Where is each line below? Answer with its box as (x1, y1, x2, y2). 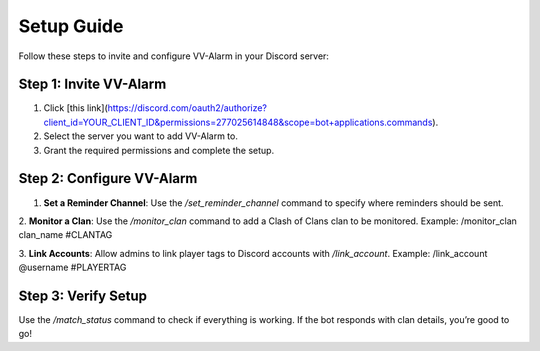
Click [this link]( (43, 102, 109, 114)
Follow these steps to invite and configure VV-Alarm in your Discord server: (18, 50, 330, 62)
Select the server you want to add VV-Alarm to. (43, 130, 239, 142)
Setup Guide (18, 15, 124, 37)
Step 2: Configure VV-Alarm (18, 170, 198, 187)
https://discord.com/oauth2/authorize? (107, 102, 268, 114)
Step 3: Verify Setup (18, 287, 147, 304)
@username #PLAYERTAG (18, 261, 127, 274)
